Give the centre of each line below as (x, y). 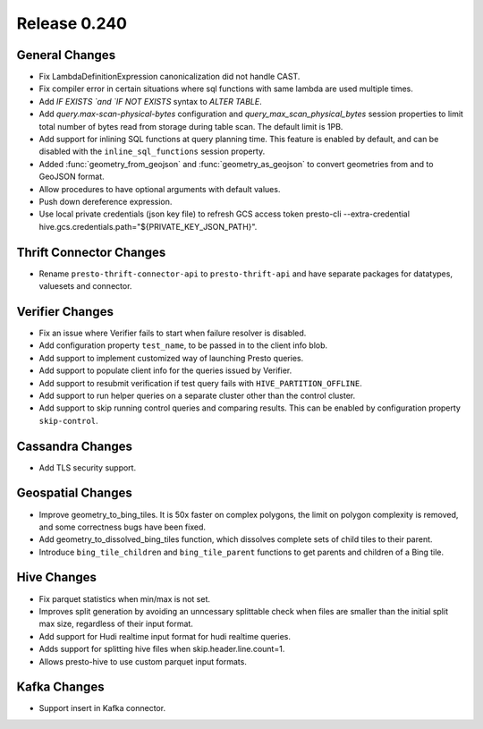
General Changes (66, 55)
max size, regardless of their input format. (116, 624)
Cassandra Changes (75, 446)
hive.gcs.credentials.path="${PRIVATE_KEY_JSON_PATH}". (148, 226)
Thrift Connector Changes (91, 252)
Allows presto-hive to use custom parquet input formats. (143, 661)
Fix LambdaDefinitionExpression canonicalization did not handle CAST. (169, 77)
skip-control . (68, 420)
